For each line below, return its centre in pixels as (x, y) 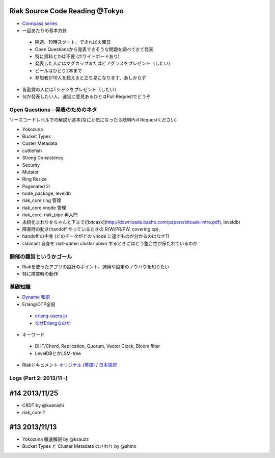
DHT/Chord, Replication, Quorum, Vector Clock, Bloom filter (98, 346)
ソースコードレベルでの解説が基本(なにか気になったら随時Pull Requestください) (93, 120)
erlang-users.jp (51, 316)
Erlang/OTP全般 (39, 304)
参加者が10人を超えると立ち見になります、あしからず (90, 78)
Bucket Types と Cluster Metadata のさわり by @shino (79, 446)
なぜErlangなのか (53, 323)
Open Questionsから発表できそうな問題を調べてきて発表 (94, 49)
